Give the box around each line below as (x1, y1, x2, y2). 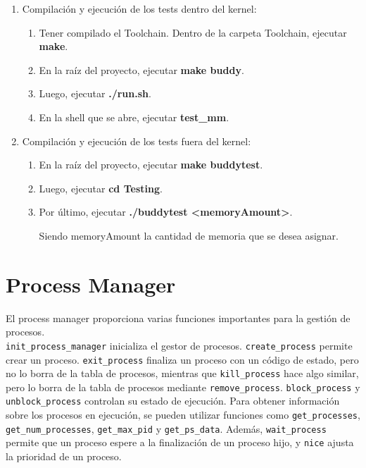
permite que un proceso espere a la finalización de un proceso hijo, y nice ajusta (6, 435, 354, 450)
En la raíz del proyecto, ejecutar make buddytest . (39, 157, 263, 172)
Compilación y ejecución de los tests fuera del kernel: (22, 133, 251, 148)
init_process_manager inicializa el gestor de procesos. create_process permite (6, 338, 353, 352)
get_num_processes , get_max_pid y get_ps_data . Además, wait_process (6, 421, 327, 436)
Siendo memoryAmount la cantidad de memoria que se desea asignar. (39, 228, 339, 242)
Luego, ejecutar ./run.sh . (39, 86, 151, 101)
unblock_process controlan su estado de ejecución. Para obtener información (6, 393, 340, 408)
